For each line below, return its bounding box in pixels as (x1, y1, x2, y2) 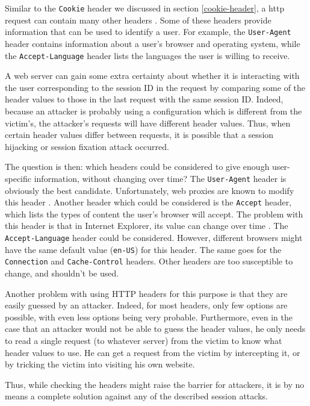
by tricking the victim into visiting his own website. (5, 358, 195, 370)
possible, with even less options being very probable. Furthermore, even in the (5, 310, 293, 323)
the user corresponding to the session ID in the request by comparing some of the (5, 81, 306, 93)
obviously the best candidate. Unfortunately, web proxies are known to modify (5, 184, 294, 196)
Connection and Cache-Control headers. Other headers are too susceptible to (5, 255, 293, 267)
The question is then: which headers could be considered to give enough (5, 160, 270, 173)
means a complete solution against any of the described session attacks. (5, 390, 268, 402)
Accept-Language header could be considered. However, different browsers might (5, 231, 303, 243)
